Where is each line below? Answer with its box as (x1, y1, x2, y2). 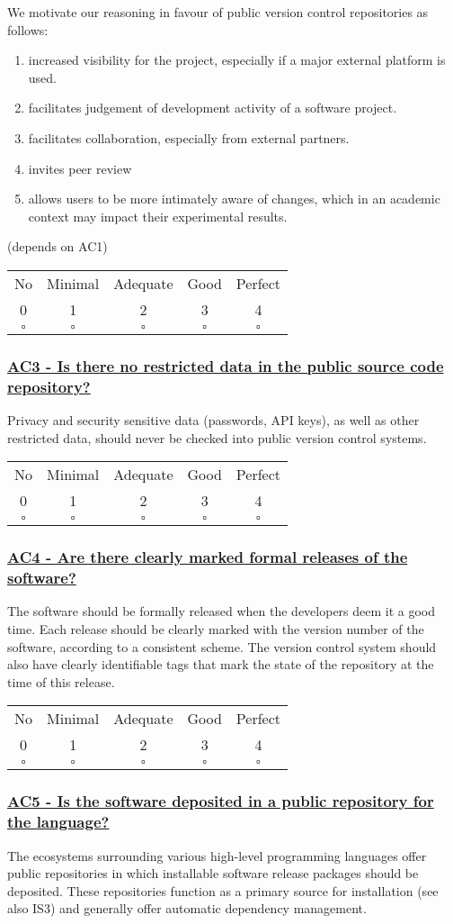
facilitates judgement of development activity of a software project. (28, 98, 397, 117)
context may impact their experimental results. (28, 206, 288, 225)
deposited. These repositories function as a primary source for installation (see (7, 881, 439, 900)
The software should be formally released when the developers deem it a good (7, 602, 436, 621)
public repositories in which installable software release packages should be (7, 864, 419, 883)
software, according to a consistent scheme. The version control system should (7, 637, 437, 656)
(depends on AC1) (7, 237, 108, 256)
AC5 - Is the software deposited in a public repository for (7, 790, 434, 812)
